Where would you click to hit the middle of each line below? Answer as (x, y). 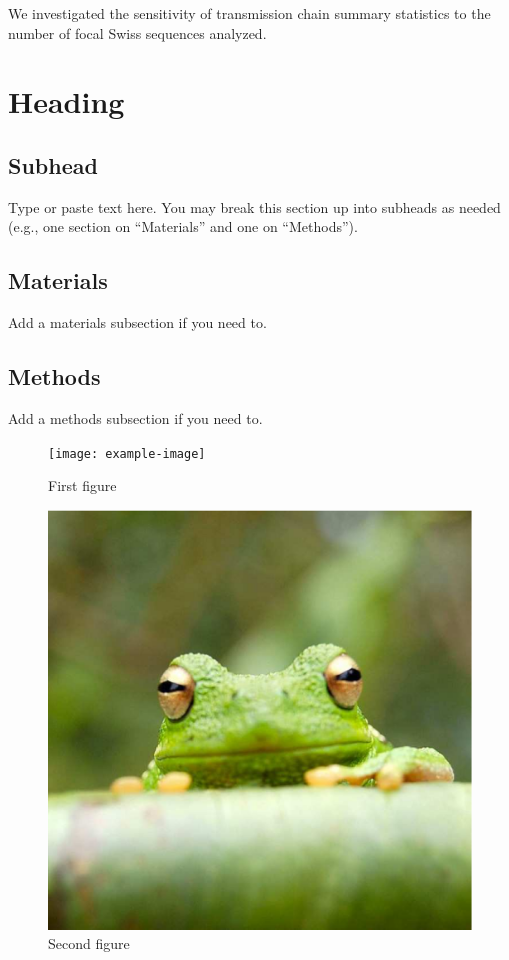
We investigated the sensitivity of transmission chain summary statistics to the (249, 13)
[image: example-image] (127, 453)
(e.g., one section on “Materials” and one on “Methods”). (183, 226)
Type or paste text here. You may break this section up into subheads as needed (254, 206)
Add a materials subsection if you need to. (137, 322)
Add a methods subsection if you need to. (135, 417)
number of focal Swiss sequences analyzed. (137, 32)
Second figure (89, 943)
